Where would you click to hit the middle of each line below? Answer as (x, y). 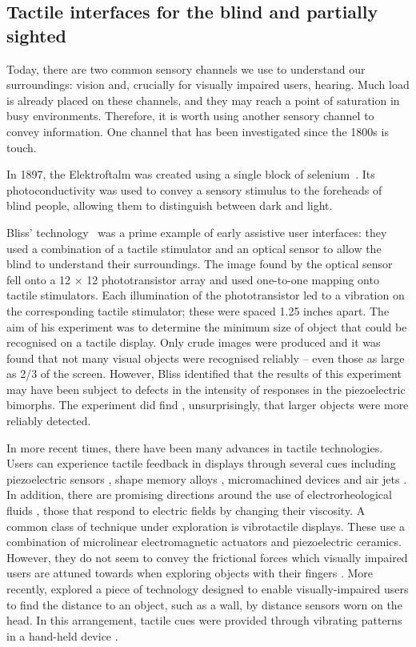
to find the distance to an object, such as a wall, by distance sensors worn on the (204, 604)
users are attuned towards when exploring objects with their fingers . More (190, 573)
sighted (36, 35)
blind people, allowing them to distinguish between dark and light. (170, 205)
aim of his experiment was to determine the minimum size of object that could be (207, 326)
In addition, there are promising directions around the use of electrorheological (199, 494)
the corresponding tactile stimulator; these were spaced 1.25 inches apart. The (198, 310)
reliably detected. (49, 421)
